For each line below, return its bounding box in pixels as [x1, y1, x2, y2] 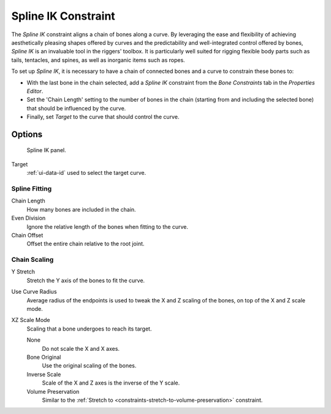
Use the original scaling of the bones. [42, 362, 137, 369]
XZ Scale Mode [11, 316, 50, 324]
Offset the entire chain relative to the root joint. [26, 240, 145, 248]
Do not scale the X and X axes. [42, 345, 120, 352]
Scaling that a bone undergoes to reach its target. [26, 325, 152, 332]
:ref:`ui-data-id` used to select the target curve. [26, 169, 146, 177]
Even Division [11, 215, 46, 222]
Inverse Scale [26, 370, 61, 378]
